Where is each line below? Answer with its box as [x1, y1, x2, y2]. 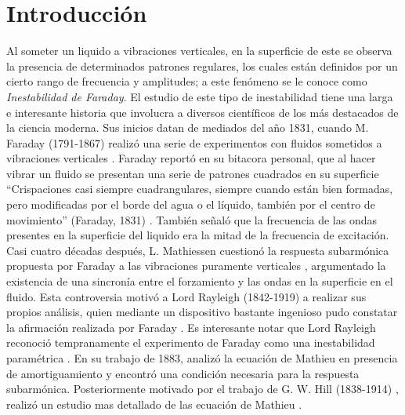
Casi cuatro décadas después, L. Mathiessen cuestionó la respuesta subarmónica [6, 242, 389, 258]
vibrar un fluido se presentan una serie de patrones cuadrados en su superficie [6, 165, 379, 181]
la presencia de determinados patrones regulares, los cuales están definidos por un [6, 57, 398, 74]
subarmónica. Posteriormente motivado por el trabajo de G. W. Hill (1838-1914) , [6, 380, 399, 397]
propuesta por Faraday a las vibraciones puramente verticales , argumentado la [6, 257, 386, 274]
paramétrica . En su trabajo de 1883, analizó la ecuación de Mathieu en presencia [6, 350, 398, 366]
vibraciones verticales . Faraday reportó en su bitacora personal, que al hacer [6, 150, 376, 166]
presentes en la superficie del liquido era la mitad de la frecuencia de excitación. [6, 227, 389, 243]
